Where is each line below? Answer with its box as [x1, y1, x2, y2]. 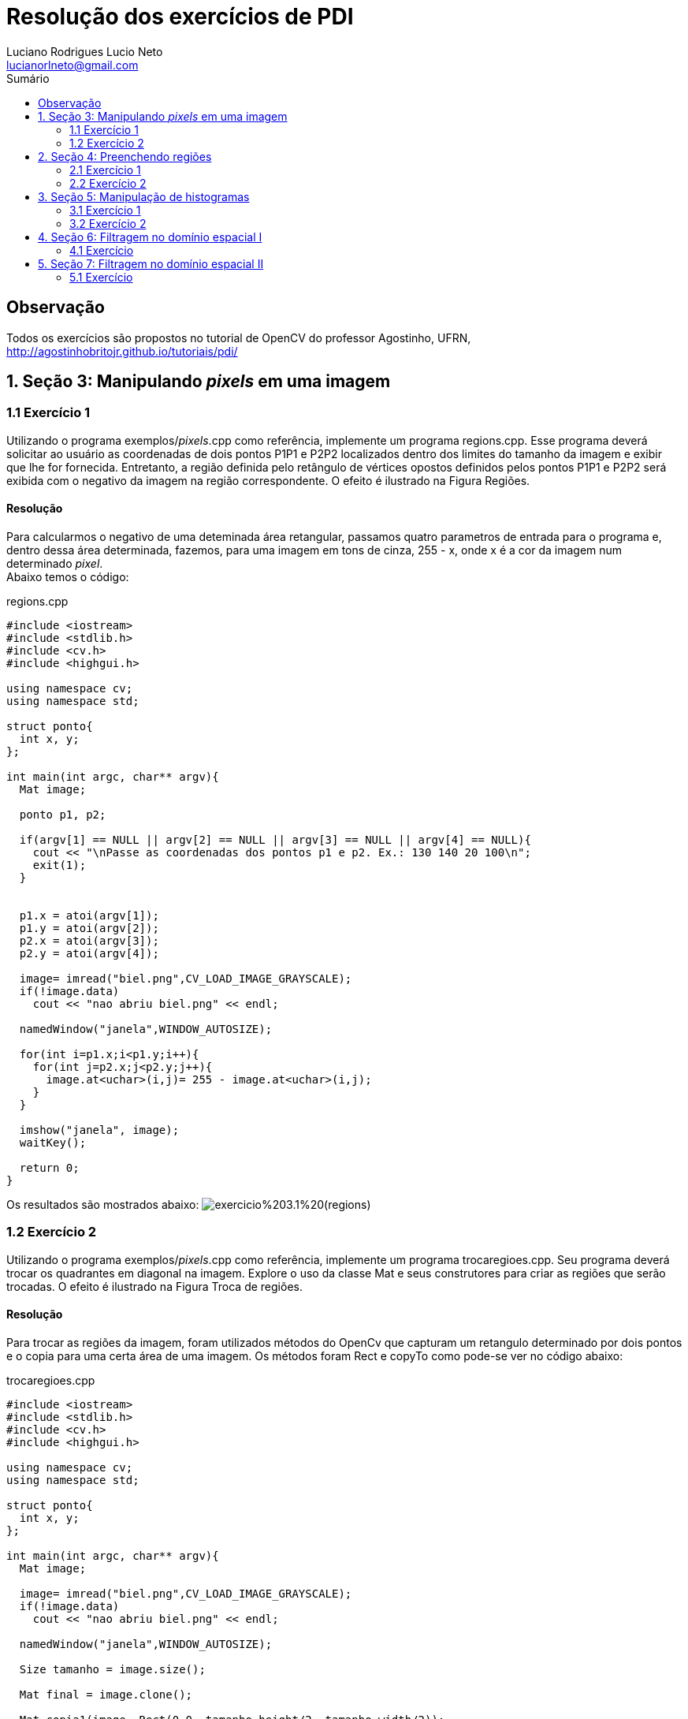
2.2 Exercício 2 [69, 176, 147, 190]
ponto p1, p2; [19, 808, 106, 822]
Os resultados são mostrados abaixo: [6, 1198, 199, 1212]
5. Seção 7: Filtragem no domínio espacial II [38, 256, 264, 270]
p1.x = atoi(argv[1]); [19, 909, 159, 923]
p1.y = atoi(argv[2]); [19, 922, 159, 935]
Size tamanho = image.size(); [19, 1663, 206, 1676]
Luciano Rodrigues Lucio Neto [6, 44, 163, 58]
